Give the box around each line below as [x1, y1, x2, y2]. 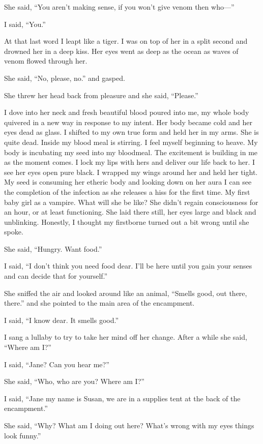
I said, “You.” [4, 18, 46, 29]
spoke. [4, 226, 23, 237]
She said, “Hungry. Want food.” [4, 243, 102, 254]
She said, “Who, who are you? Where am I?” [4, 376, 144, 387]
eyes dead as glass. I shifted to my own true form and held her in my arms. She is [4, 127, 259, 137]
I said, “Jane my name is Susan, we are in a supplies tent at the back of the [4, 393, 241, 403]
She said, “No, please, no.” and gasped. [4, 72, 125, 83]
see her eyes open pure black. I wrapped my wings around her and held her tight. [4, 166, 258, 177]
